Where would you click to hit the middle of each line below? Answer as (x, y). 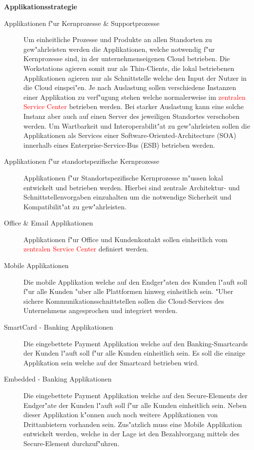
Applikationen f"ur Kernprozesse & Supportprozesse (82, 23)
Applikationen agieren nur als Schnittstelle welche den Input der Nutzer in (135, 78)
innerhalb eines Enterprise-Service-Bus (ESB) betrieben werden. (119, 145)
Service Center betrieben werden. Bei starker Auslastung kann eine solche (134, 106)
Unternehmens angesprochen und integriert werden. (101, 310)
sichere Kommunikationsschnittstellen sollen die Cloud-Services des (124, 301)
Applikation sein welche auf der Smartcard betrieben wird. (111, 362)
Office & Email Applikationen (49, 223)
